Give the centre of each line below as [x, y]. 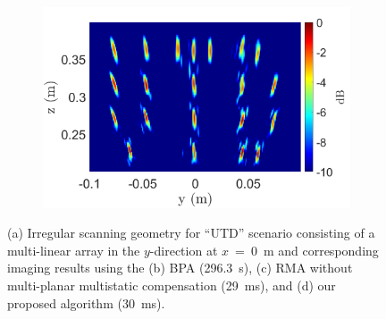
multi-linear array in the [74, 250]
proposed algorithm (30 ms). [86, 302]
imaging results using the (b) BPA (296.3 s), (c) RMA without [180, 268]
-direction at [184, 250]
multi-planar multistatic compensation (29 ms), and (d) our [172, 285]
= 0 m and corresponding [307, 250]
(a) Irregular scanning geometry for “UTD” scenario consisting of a [191, 233]
